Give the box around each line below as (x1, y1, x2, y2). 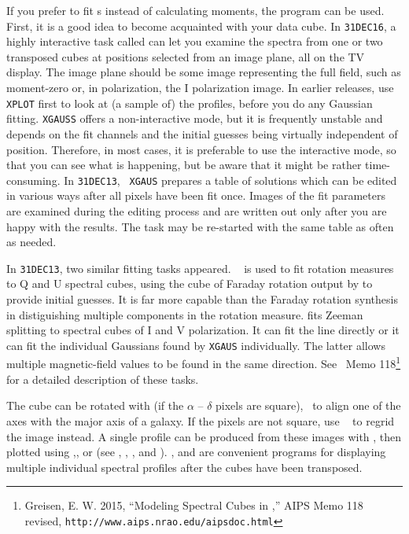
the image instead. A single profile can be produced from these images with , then (6, 428, 402, 444)
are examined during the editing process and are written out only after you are (6, 202, 387, 219)
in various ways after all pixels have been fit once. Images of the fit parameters (6, 187, 385, 204)
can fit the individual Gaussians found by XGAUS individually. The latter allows (6, 337, 385, 353)
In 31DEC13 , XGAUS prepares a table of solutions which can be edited (64, 171, 397, 188)
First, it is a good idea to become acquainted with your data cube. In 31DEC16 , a (6, 17, 396, 34)
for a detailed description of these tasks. (6, 370, 199, 387)
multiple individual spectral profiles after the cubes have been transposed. (6, 459, 363, 475)
